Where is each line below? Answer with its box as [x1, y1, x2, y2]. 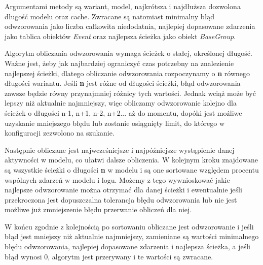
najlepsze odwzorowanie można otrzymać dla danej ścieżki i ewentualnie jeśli [5, 184, 242, 195]
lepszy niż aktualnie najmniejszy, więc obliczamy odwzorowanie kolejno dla [5, 97, 237, 108]
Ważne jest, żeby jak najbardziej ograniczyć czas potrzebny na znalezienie [5, 57, 234, 68]
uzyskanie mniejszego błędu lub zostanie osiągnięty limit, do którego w [5, 117, 224, 128]
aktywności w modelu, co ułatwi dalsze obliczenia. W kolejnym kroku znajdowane [5, 154, 258, 165]
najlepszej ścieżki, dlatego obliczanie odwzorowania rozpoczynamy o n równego [5, 68, 250, 78]
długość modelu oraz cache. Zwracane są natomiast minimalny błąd [5, 11, 215, 21]
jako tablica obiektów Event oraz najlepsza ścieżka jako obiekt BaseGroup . [5, 30, 236, 41]
